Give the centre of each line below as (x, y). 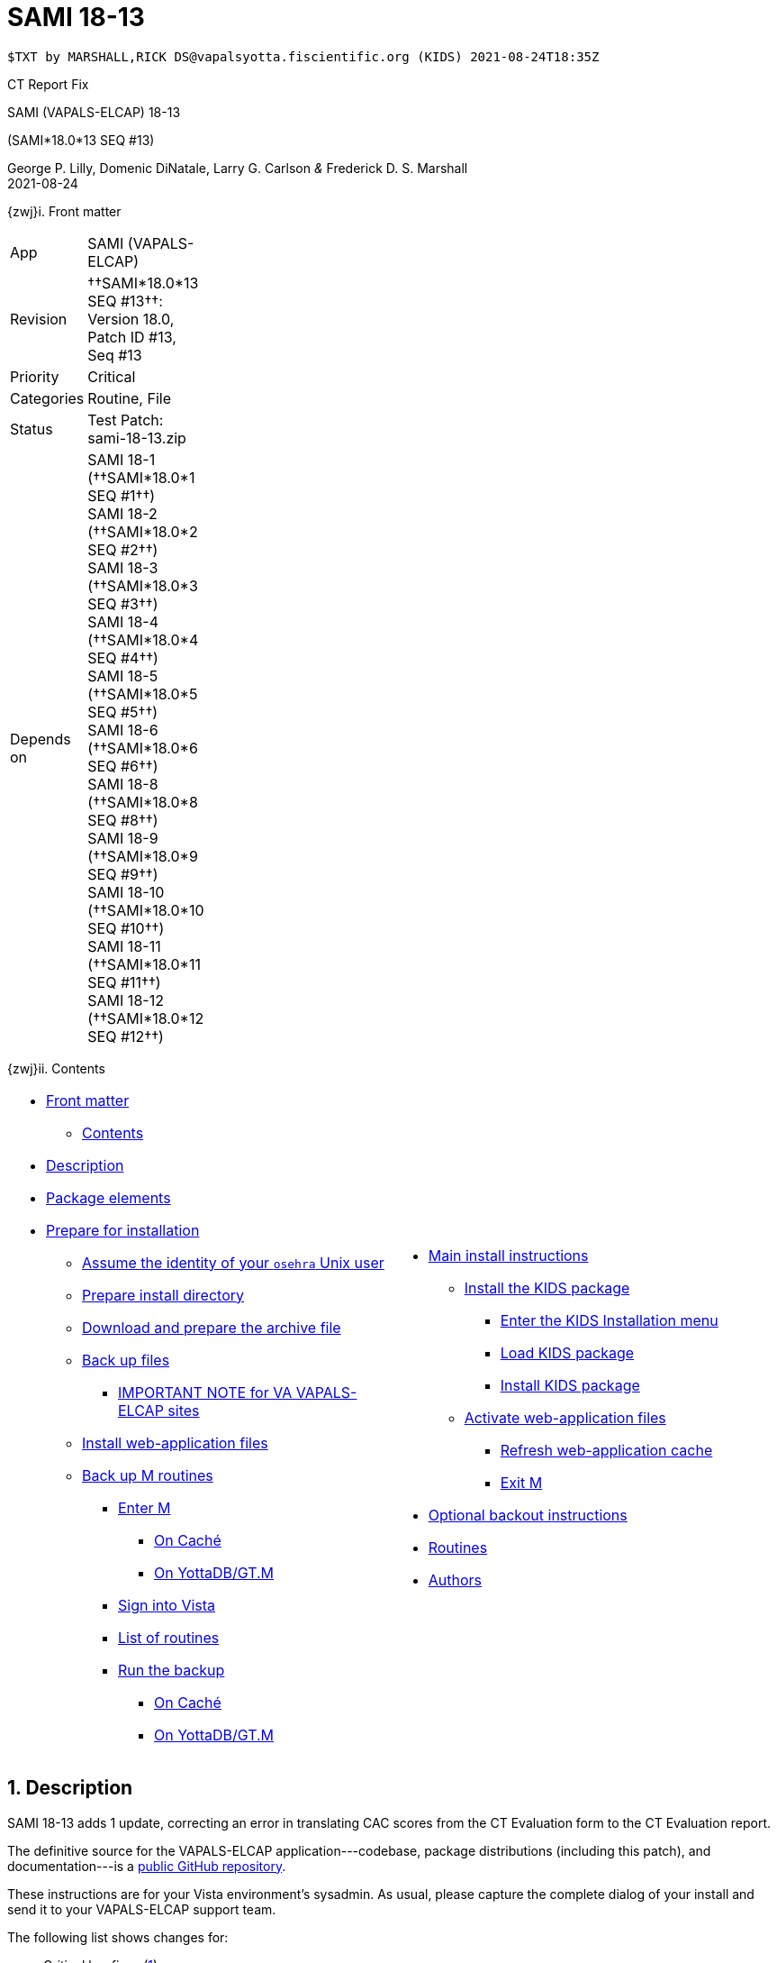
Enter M (145, 1507)
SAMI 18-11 (124, 946)
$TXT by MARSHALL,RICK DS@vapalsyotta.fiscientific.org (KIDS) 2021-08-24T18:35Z (303, 56)
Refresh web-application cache (606, 1450)
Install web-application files (175, 1443)
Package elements (108, 1197)
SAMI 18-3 (123, 567)
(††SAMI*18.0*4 (143, 639)
